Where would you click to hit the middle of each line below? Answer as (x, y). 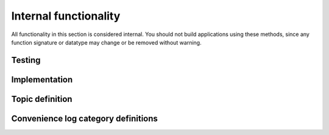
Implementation (42, 79)
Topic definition (42, 99)
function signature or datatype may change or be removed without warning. (106, 42)
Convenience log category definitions (85, 118)
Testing (26, 60)
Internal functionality (66, 16)
